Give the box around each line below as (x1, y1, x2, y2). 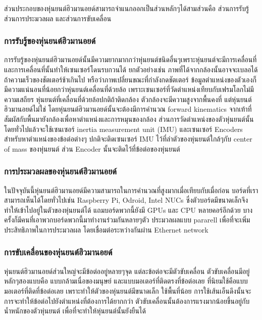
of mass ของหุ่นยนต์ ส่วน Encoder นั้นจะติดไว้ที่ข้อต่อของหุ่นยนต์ (4, 143, 180, 154)
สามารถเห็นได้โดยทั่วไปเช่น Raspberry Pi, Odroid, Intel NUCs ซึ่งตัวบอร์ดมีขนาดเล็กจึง (4, 195, 248, 205)
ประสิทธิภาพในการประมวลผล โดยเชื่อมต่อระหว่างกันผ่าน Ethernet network (4, 224, 208, 235)
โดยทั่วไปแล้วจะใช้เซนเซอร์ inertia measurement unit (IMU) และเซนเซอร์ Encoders (4, 123, 243, 134)
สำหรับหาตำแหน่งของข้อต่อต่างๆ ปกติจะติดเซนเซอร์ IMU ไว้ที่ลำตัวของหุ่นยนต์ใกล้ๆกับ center (4, 133, 252, 144)
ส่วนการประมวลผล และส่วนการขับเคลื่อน (4, 13, 112, 23)
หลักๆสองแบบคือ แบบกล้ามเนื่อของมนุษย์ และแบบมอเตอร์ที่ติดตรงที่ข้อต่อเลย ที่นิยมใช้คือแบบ (4, 276, 248, 286)
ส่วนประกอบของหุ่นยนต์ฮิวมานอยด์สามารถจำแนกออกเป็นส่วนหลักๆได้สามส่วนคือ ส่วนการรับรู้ (4, 3, 249, 13)
